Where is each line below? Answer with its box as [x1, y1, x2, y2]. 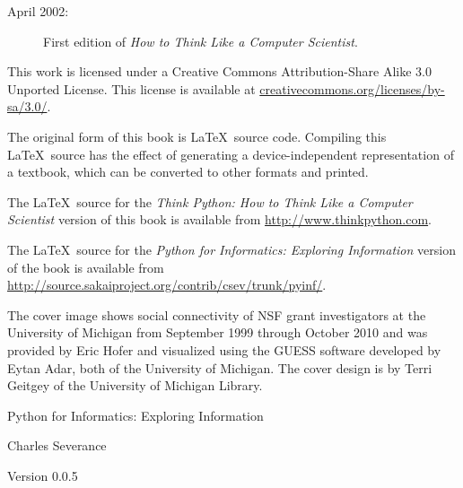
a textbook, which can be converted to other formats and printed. [7, 162, 369, 181]
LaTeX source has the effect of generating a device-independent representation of [7, 144, 454, 163]
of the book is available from [7, 257, 164, 276]
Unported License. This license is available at [7, 79, 256, 98]
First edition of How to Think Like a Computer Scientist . [43, 31, 358, 50]
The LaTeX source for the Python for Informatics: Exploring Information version [7, 240, 456, 258]
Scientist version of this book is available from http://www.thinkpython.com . [7, 210, 432, 229]
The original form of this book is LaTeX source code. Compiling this [7, 126, 387, 145]
